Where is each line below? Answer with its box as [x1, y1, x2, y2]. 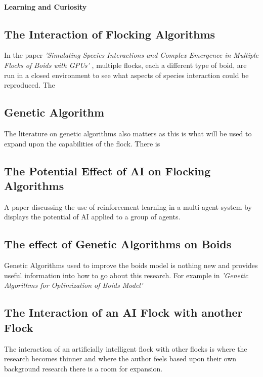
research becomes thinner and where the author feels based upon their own [4, 353, 237, 364]
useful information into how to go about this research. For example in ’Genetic [4, 270, 248, 280]
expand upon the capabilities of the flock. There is [4, 138, 160, 148]
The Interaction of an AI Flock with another [4, 305, 243, 320]
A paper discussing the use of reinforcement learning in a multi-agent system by [4, 201, 252, 212]
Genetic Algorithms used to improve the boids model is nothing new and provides [4, 260, 258, 271]
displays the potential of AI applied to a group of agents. [4, 211, 181, 222]
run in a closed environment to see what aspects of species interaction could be [4, 69, 249, 80]
